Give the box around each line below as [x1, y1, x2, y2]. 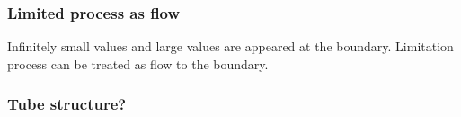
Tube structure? [7, 93, 127, 115]
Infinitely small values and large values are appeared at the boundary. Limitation [7, 37, 454, 56]
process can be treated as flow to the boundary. [7, 54, 269, 73]
